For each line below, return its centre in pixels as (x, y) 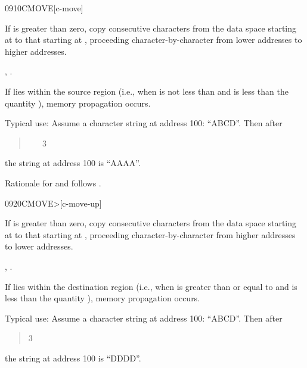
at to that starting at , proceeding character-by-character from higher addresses (150, 234)
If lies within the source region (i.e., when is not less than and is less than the (147, 91)
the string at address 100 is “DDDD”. (73, 358)
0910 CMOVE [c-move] (44, 8)
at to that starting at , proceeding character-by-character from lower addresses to (153, 40)
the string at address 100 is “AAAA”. (73, 163)
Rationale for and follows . (53, 183)
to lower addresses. (39, 246)
